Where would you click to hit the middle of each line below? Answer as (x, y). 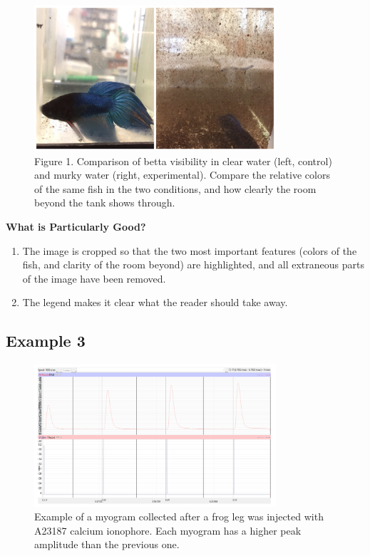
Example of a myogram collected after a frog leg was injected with (179, 516)
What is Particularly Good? (76, 226)
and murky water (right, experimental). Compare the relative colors (182, 175)
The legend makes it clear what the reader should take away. (155, 302)
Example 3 (46, 341)
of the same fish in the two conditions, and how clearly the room (175, 188)
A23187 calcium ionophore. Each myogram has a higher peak (168, 530)
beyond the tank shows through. (105, 203)
